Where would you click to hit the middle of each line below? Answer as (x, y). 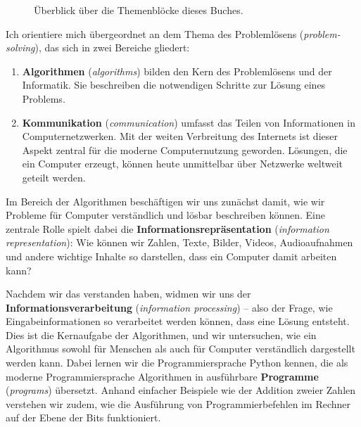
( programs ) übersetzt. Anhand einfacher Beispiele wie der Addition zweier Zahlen (181, 390)
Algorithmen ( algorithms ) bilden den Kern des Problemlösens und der (177, 71)
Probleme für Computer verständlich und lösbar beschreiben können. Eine (165, 215)
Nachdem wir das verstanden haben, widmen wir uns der (128, 294)
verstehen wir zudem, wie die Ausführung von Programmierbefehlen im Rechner (178, 403)
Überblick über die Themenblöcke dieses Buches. (139, 10)
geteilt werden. (54, 177)
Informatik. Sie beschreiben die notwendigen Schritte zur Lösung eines (174, 85)
